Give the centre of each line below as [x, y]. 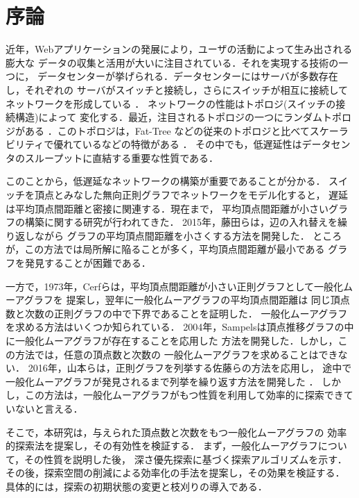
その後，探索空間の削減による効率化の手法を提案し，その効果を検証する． [175, 473]
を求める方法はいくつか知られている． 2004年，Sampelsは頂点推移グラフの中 [180, 327]
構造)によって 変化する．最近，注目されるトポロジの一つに [149, 117]
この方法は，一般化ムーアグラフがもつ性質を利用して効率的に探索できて [189, 395]
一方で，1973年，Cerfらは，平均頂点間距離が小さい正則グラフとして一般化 [175, 286]
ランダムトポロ [317, 117]
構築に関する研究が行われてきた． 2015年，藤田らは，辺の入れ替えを [181, 222]
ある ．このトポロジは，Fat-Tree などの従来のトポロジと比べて [167, 130]
